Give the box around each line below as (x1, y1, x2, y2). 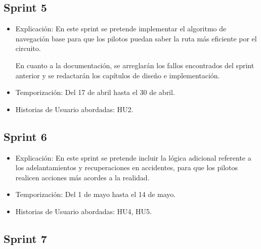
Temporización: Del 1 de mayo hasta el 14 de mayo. (15, 189, 176, 200)
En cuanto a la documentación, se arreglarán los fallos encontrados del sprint (15, 60, 254, 70)
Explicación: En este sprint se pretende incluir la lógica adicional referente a (15, 152, 251, 163)
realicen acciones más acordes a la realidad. (15, 172, 150, 182)
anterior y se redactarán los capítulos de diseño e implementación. (15, 70, 220, 80)
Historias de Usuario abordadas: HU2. (15, 104, 134, 114)
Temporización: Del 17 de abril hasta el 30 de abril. (15, 87, 175, 97)
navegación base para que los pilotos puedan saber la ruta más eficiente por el (15, 33, 257, 43)
